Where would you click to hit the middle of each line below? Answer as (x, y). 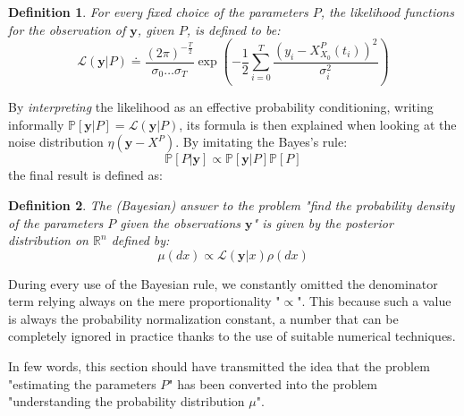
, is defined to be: (233, 29)
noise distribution (56, 142)
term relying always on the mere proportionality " (144, 301)
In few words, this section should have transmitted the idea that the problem (219, 366)
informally (36, 124)
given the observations (181, 222)
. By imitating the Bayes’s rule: (262, 142)
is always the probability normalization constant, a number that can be (203, 318)
